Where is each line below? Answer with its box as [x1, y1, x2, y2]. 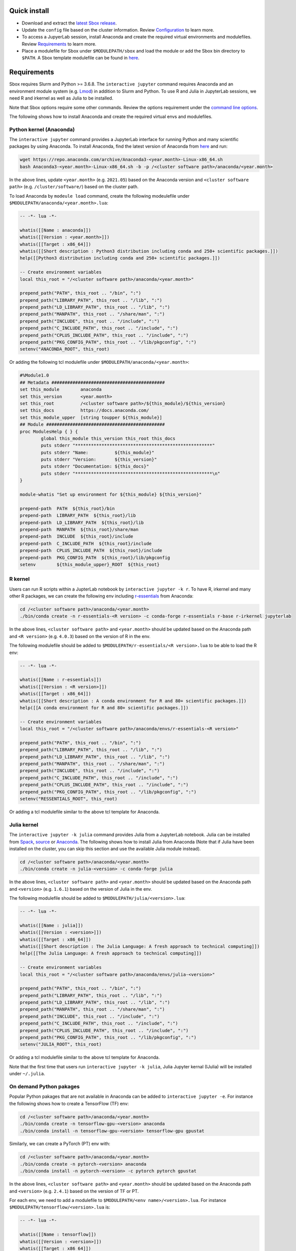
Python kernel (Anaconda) [9, 126, 75, 133]
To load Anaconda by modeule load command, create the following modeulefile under [9, 193, 190, 199]
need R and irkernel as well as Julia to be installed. [9, 95, 113, 101]
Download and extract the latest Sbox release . [21, 20, 117, 26]
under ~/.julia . [9, 1071, 45, 1077]
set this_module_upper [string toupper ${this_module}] [19, 414, 162, 420]
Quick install [9, 7, 49, 15]
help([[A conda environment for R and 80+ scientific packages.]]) [19, 705, 189, 711]
